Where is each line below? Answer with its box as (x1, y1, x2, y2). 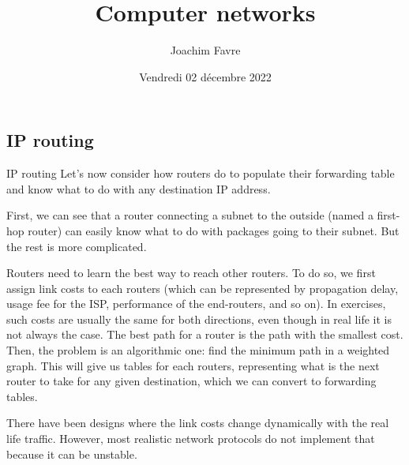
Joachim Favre (170, 42, 241, 58)
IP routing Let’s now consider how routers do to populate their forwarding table (6, 165, 395, 182)
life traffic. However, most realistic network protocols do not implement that (6, 430, 375, 447)
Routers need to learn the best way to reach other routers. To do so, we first (6, 264, 376, 281)
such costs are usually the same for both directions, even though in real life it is (6, 310, 392, 327)
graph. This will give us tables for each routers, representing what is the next (6, 357, 380, 373)
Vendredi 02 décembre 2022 (139, 68, 272, 84)
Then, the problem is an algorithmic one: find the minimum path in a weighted (6, 342, 390, 358)
